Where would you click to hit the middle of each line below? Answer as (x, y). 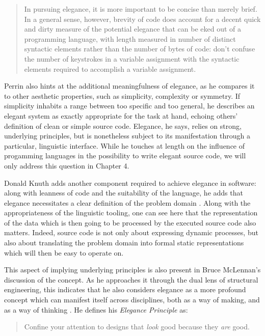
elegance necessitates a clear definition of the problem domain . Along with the (127, 202)
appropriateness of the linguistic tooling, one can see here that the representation (131, 213)
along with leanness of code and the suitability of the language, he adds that (124, 193)
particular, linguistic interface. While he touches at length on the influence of (125, 145)
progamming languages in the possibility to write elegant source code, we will (125, 156)
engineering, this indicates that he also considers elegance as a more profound (125, 289)
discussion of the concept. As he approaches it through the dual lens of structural (131, 279)
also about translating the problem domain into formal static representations (124, 243)
